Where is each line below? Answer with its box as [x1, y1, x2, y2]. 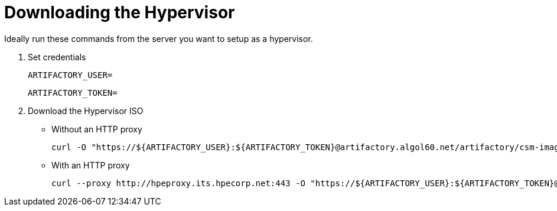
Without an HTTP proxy [51, 124, 142, 134]
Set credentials [28, 51, 86, 62]
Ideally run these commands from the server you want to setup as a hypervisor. [4, 33, 313, 44]
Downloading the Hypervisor [4, 2, 235, 22]
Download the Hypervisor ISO [28, 105, 144, 116]
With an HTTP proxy [51, 160, 130, 170]
